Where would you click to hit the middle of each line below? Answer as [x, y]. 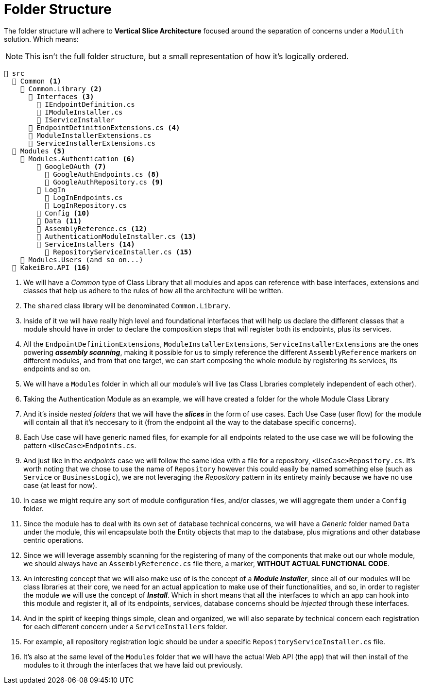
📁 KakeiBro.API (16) [51, 267]
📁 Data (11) [59, 221]
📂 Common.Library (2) [61, 89]
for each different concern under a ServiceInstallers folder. [126, 626]
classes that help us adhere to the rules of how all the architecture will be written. [153, 290]
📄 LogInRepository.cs [86, 205]
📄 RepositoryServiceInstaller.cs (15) [119, 252]
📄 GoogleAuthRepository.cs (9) [104, 182]
